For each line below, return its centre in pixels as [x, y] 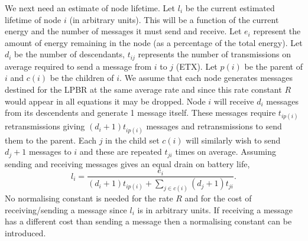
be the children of [82, 78]
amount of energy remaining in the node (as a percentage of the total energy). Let [154, 42]
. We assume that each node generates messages [206, 78]
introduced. [25, 232]
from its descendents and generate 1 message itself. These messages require [140, 113]
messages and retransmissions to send [214, 126]
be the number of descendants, [69, 54]
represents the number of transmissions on [215, 54]
